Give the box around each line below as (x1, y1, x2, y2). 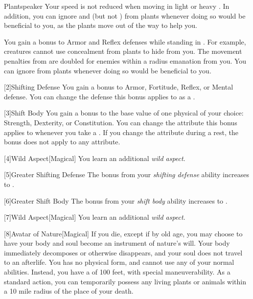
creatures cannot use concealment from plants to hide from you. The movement (4, 46, 242, 56)
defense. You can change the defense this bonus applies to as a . (4, 91, 195, 101)
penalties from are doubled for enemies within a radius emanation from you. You (4, 55, 247, 66)
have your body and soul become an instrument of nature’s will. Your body (4, 238, 230, 248)
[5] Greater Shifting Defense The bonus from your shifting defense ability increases (4, 169, 249, 180)
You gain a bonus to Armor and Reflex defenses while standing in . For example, (4, 36, 246, 46)
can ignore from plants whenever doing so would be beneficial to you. (4, 65, 211, 75)
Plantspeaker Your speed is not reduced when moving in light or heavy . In (4, 1, 230, 11)
